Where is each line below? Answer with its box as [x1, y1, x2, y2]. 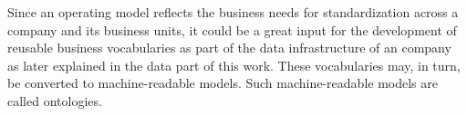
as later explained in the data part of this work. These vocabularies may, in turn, [7, 55, 461, 74]
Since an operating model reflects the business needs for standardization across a [7, 3, 459, 21]
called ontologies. [7, 91, 102, 110]
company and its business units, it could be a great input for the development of [7, 20, 457, 39]
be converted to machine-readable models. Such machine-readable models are [7, 73, 438, 92]
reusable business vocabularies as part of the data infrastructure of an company [7, 38, 451, 57]
